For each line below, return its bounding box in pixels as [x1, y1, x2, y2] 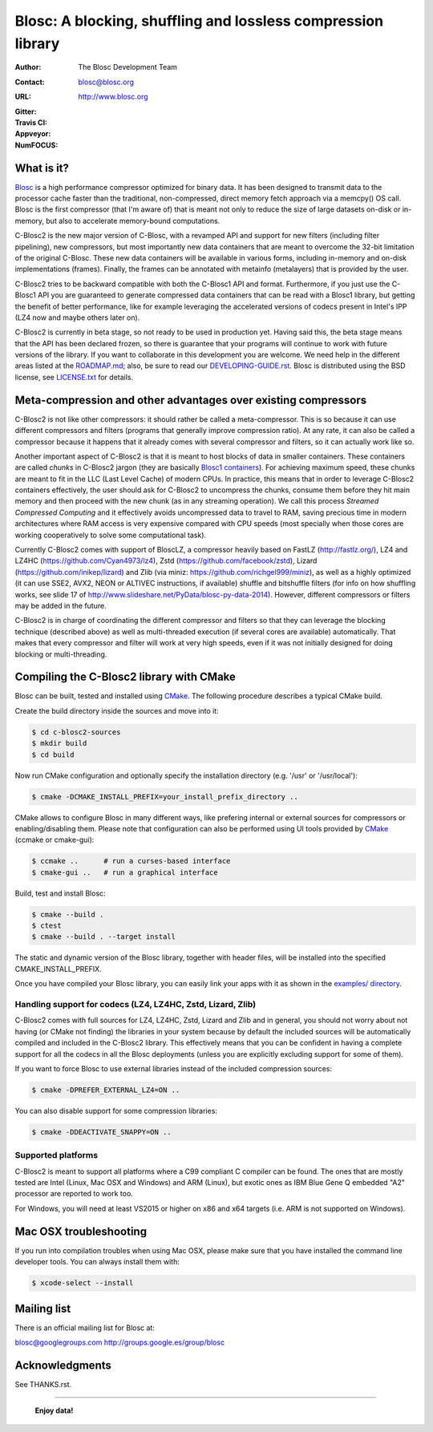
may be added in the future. [14, 601, 107, 610]
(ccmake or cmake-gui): [14, 835, 95, 845]
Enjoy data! [34, 1406, 74, 1415]
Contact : [14, 77, 46, 87]
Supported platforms [14, 1150, 99, 1161]
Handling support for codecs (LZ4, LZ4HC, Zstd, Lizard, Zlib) [14, 999, 257, 1010]
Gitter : [14, 107, 37, 116]
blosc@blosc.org [78, 77, 135, 87]
